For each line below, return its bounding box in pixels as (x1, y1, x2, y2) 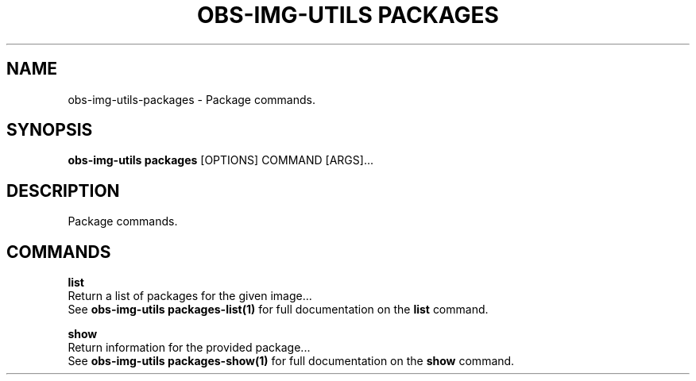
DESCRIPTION (6, 180, 120, 201)
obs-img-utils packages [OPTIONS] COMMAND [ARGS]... (68, 153, 374, 167)
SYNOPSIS (6, 120, 93, 140)
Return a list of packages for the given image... (68, 289, 312, 303)
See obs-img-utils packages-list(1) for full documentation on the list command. (68, 302, 489, 317)
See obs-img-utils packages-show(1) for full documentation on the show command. (68, 354, 515, 368)
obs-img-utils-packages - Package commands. (68, 92, 315, 106)
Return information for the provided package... (68, 341, 311, 355)
